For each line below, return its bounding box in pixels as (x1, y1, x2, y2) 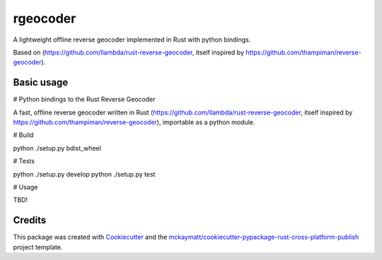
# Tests (13, 157, 35, 165)
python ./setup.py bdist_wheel (13, 143, 102, 152)
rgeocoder (13, 11, 76, 26)
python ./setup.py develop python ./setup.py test (13, 170, 156, 178)
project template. (13, 242, 63, 251)
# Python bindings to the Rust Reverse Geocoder (13, 95, 156, 104)
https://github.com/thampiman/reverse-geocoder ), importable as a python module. (13, 118, 255, 126)
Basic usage (13, 76, 69, 88)
